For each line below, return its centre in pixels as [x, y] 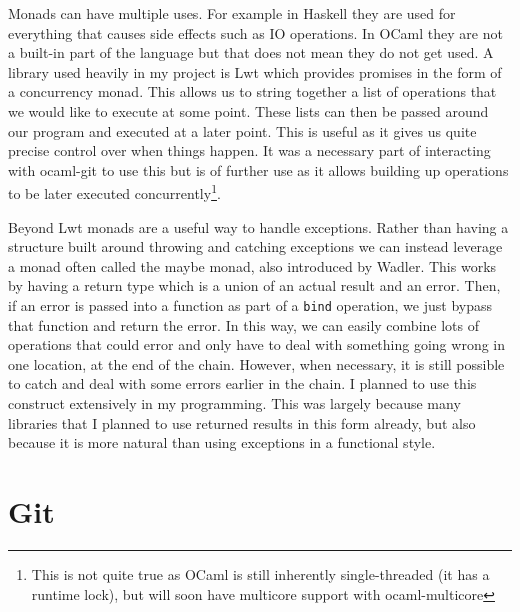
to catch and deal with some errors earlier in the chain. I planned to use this [242, 383]
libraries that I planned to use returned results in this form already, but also [242, 422]
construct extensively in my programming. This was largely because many [234, 403]
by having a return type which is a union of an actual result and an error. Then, [254, 285]
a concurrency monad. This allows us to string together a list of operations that [252, 91]
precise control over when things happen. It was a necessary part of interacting [249, 150]
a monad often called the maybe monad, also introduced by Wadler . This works [252, 265]
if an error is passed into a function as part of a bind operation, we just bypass [250, 304]
